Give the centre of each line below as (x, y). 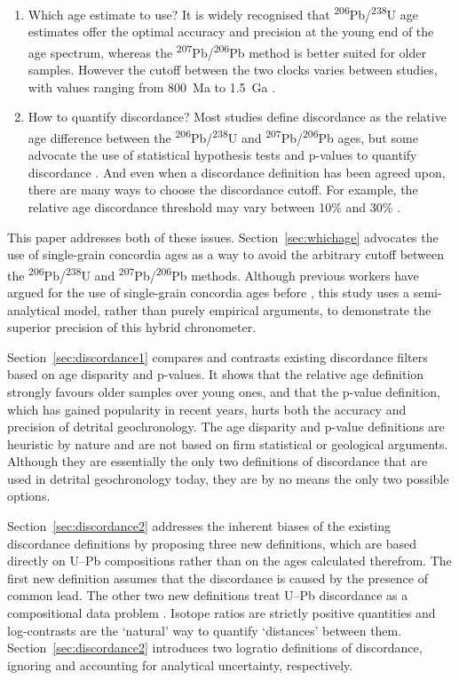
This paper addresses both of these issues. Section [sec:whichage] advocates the (223, 237)
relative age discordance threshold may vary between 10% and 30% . (214, 206)
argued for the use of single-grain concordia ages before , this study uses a (209, 292)
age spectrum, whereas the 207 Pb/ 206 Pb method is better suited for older (227, 51)
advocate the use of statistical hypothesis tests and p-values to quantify (222, 155)
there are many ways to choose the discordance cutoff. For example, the (223, 190)
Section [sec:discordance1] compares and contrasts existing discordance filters (218, 356)
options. (29, 496)
